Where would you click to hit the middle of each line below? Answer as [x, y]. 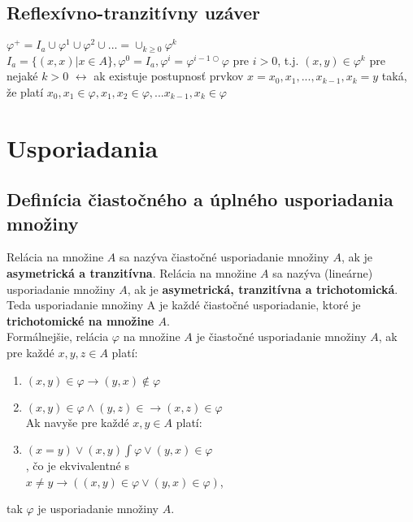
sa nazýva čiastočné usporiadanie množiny [224, 257]
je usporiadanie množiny [98, 509]
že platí [25, 91]
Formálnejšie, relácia [58, 336]
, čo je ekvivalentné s [78, 466]
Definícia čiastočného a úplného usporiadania [200, 199]
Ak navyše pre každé [77, 422]
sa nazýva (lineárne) [323, 273]
